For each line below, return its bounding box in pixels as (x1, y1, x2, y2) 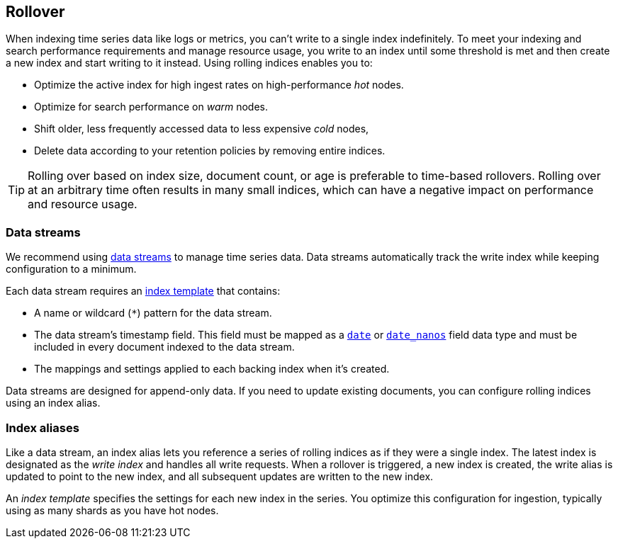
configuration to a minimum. (6, 263, 137, 276)
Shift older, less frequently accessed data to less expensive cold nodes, (34, 123, 369, 135)
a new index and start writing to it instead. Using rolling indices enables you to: (6, 57, 373, 69)
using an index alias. (6, 397, 101, 409)
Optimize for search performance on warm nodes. (34, 101, 269, 113)
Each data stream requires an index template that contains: (6, 285, 281, 297)
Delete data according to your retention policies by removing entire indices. (34, 144, 386, 157)
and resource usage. (28, 197, 137, 212)
